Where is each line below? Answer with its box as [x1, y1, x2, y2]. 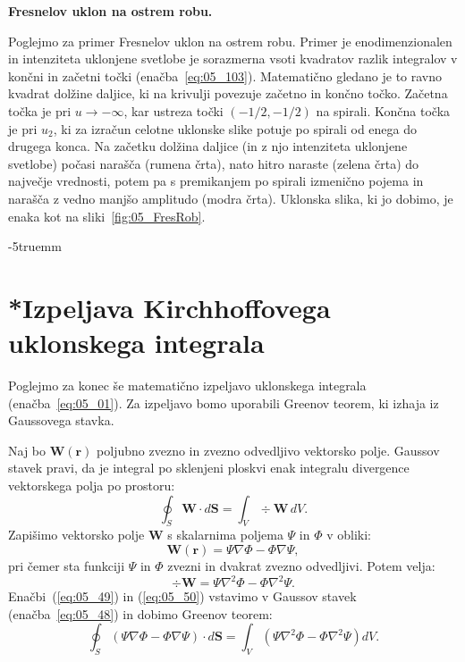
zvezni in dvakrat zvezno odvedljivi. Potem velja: [167, 556, 435, 574]
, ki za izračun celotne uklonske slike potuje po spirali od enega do [53, 119, 418, 138]
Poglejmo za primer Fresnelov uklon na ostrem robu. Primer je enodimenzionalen [8, 31, 452, 50]
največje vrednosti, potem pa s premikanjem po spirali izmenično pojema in [8, 172, 424, 190]
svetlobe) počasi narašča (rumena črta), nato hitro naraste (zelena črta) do [8, 154, 419, 172]
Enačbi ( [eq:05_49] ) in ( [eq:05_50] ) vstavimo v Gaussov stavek [8, 587, 357, 606]
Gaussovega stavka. [8, 411, 114, 430]
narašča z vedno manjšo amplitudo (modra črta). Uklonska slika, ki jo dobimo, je [8, 189, 453, 207]
